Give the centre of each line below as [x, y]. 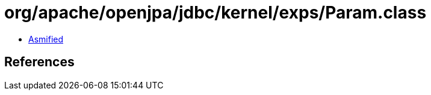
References [39, 62]
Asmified [46, 39]
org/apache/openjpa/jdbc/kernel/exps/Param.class [215, 13]
